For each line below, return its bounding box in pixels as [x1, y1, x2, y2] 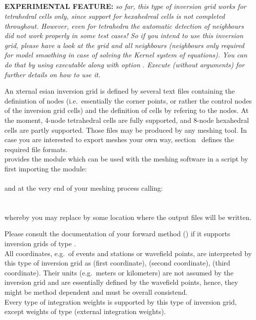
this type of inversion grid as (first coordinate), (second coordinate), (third [4, 258, 230, 268]
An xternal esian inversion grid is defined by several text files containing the [4, 86, 235, 96]
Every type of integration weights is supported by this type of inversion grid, [4, 296, 237, 307]
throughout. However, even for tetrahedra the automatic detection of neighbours [4, 20, 244, 31]
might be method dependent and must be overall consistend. [4, 287, 188, 297]
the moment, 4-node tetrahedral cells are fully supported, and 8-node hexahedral [4, 114, 249, 125]
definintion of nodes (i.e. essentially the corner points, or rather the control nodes [4, 95, 252, 106]
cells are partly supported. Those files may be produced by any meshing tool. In [4, 124, 247, 135]
